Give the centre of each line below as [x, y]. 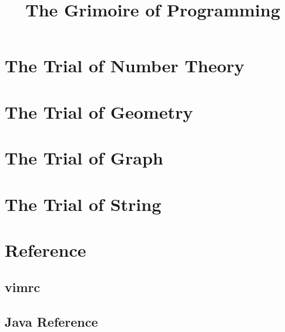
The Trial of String [83, 204]
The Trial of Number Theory [125, 66]
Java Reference [51, 322]
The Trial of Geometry [99, 111]
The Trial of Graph [84, 158]
